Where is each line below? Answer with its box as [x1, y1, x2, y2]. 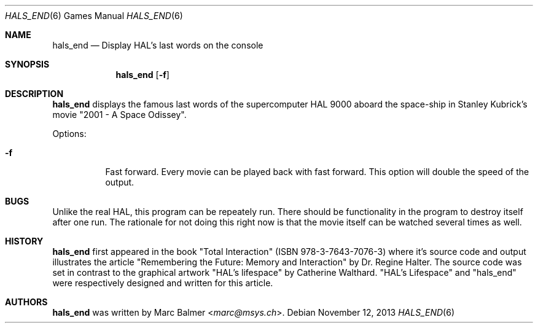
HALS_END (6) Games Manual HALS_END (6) [5, 10, 183, 21]
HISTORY [5, 236, 44, 246]
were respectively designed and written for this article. [52, 278, 273, 288]
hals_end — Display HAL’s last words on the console [52, 40, 263, 50]
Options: [52, 128, 87, 139]
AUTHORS [5, 297, 48, 307]
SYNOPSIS [5, 59, 50, 69]
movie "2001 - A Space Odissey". [52, 109, 187, 120]
